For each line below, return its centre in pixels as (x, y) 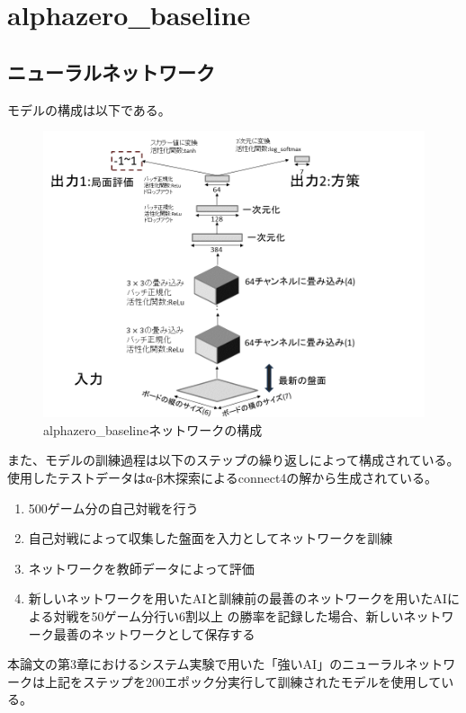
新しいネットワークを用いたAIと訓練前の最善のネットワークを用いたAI (237, 598)
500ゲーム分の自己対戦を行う (113, 508)
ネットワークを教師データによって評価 (141, 568)
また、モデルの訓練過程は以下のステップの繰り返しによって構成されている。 (233, 460)
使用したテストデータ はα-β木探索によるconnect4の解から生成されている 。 (222, 477)
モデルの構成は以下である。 (89, 109)
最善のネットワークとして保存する (154, 633)
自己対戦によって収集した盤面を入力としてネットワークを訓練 (211, 538)
